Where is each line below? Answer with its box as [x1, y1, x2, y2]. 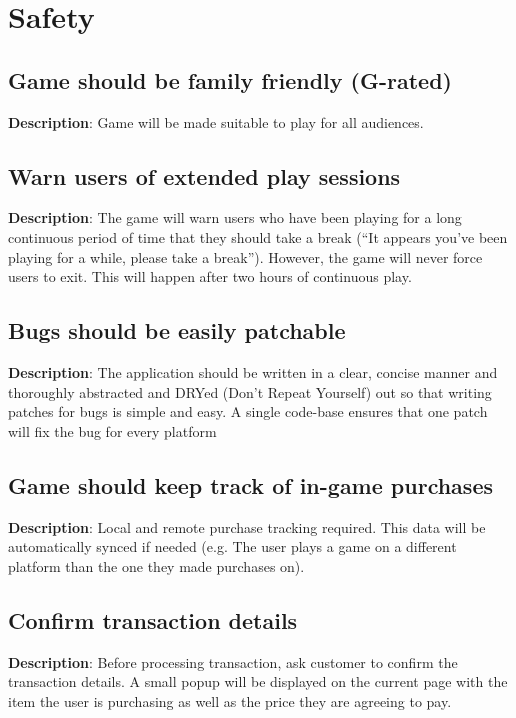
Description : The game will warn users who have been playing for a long [8, 207, 462, 228]
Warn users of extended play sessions [8, 160, 401, 191]
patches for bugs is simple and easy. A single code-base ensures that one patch [8, 401, 488, 422]
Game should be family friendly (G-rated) [8, 64, 452, 95]
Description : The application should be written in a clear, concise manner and [8, 361, 498, 382]
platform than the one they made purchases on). [8, 555, 305, 576]
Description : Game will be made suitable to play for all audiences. [8, 111, 424, 132]
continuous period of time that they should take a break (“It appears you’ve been [8, 226, 508, 247]
